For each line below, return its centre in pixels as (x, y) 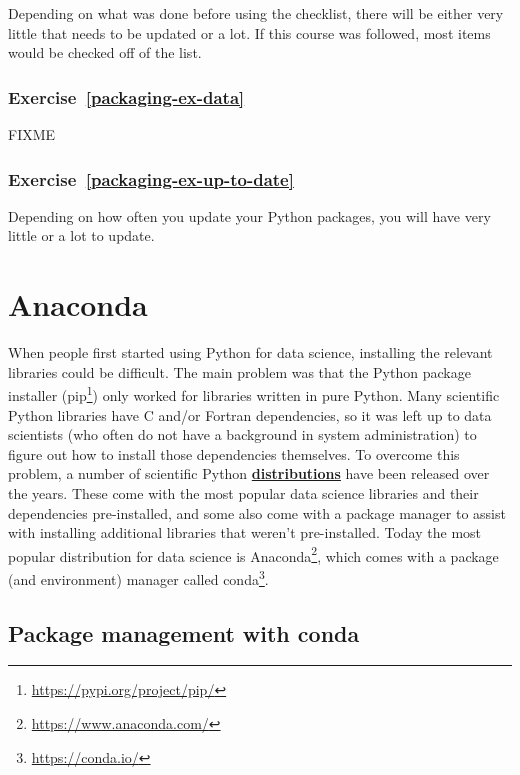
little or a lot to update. (81, 235)
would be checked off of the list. (105, 52)
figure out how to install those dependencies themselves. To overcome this (234, 453)
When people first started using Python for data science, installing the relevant (250, 352)
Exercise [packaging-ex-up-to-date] (151, 178)
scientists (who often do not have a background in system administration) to (242, 434)
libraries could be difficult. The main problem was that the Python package (239, 371)
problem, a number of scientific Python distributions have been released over (249, 473)
